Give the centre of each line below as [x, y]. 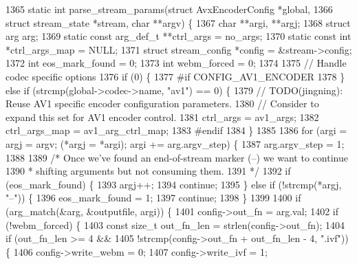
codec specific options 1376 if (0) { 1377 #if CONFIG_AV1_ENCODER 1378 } [175, 76]
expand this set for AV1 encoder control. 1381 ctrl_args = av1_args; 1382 [162, 117]
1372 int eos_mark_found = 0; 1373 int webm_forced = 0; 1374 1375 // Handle [176, 63]
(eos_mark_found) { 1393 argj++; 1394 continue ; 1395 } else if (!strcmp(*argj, [174, 184]
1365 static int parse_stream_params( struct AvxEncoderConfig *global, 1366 [169, 9]
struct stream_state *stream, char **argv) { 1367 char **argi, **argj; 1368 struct [178, 22]
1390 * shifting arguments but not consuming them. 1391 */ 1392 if [148, 171]
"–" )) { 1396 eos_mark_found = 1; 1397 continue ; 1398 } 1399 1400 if [153, 198]
